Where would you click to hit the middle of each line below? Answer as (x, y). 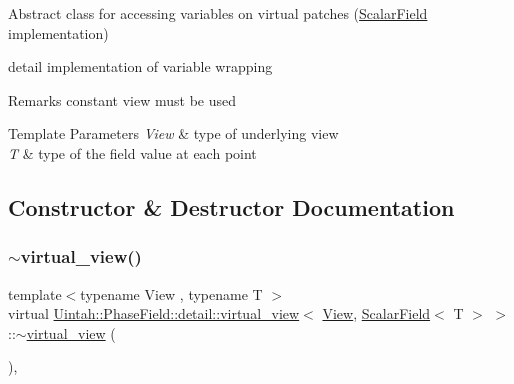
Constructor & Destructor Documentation (231, 206)
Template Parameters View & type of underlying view (173, 133)
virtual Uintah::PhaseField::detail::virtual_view (154, 313)
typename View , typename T (171, 293)
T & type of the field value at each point (132, 152)
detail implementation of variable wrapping (140, 66)
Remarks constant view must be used (122, 99)
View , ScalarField (376, 313)
